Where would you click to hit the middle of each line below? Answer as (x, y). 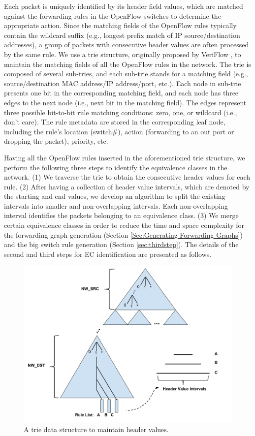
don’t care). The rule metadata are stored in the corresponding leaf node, (115, 122)
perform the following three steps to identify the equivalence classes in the (116, 167)
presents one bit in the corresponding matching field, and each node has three (121, 93)
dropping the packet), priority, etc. (56, 141)
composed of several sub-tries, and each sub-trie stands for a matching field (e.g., (126, 74)
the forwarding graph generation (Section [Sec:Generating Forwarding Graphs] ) (124, 234)
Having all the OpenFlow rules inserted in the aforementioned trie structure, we (125, 157)
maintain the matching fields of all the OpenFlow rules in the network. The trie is (127, 64)
